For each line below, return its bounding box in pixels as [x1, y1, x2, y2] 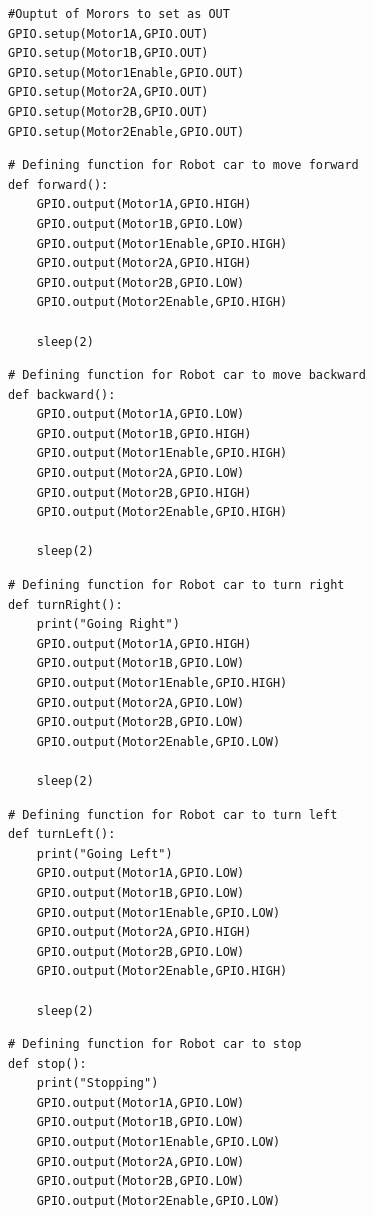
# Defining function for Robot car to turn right [8, 578, 345, 593]
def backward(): [8, 387, 116, 402]
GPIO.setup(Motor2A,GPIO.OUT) [8, 85, 209, 100]
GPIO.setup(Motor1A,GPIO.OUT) [8, 26, 209, 41]
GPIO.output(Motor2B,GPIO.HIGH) [36, 485, 252, 500]
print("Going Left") [36, 846, 173, 861]
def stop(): [8, 1056, 87, 1071]
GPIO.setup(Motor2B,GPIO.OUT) [8, 104, 209, 119]
